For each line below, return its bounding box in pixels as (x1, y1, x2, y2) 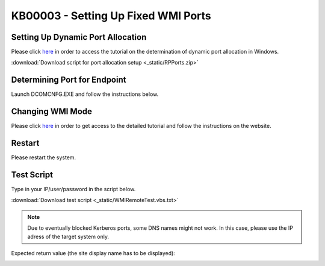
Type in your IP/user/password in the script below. (11, 186, 136, 193)
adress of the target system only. (27, 233, 110, 240)
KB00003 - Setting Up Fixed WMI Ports (11, 9, 212, 22)
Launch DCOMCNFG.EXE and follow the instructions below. (11, 90, 159, 98)
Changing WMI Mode (11, 106, 93, 117)
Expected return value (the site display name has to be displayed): (11, 250, 176, 257)
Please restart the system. (11, 154, 76, 161)
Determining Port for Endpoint (11, 75, 126, 85)
